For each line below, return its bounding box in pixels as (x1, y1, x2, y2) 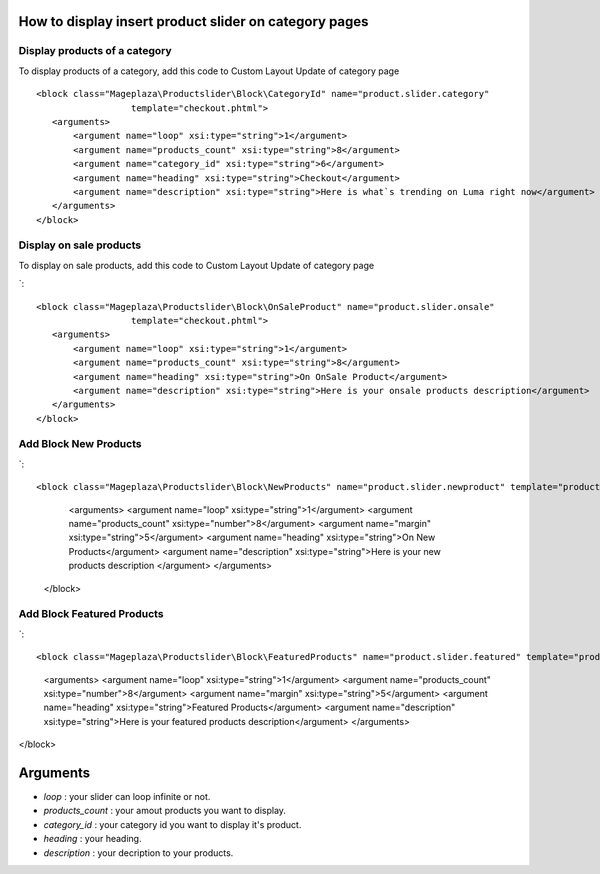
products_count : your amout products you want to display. (43, 805, 287, 817)
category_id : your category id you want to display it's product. (43, 818, 302, 830)
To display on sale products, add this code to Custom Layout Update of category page (18, 259, 375, 271)
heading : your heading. (43, 833, 142, 845)
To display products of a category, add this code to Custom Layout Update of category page (18, 65, 400, 77)
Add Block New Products (18, 437, 142, 451)
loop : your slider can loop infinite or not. (43, 790, 211, 802)
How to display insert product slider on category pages (18, 13, 369, 30)
